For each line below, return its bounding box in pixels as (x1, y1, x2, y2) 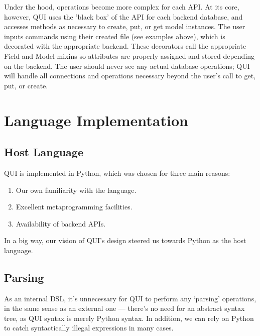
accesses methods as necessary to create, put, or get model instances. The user (4, 21, 245, 32)
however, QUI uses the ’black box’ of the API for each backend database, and (4, 11, 243, 22)
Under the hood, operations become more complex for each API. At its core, (4, 2, 239, 12)
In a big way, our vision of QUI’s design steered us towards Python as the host (4, 235, 246, 246)
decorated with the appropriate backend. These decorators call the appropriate (4, 41, 246, 51)
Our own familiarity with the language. (16, 184, 137, 195)
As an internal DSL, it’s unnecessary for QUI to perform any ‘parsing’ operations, (4, 293, 256, 303)
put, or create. (4, 80, 48, 90)
